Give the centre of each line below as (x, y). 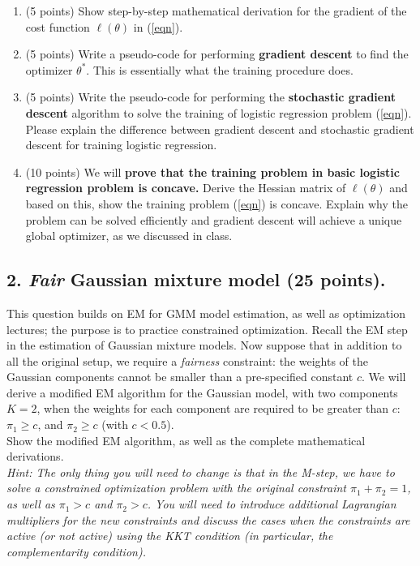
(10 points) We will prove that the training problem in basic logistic (212, 172)
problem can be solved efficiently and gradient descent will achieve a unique (214, 219)
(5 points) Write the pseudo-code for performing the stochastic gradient (210, 97)
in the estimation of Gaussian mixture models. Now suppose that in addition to (204, 345)
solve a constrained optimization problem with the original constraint (177, 488)
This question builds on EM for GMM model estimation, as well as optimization (206, 313)
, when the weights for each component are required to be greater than (213, 408)
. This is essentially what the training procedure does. (220, 69)
